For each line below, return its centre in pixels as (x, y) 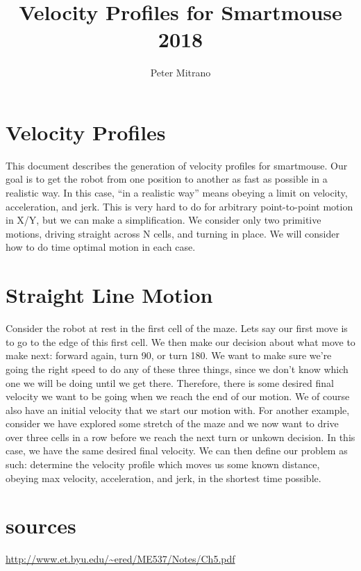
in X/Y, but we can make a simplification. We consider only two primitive (163, 220)
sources (41, 526)
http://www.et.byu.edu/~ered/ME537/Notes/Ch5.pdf (120, 559)
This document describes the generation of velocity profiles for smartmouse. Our (177, 165)
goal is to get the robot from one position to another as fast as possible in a (167, 179)
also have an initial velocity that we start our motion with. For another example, (178, 409)
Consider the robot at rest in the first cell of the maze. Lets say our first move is (177, 328)
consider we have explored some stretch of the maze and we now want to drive (172, 423)
